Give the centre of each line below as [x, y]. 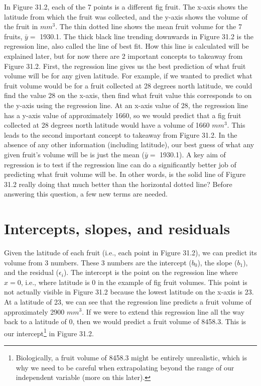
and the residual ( [32, 272]
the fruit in [21, 26]
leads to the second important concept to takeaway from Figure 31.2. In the [121, 134]
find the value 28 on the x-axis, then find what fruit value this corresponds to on [128, 95]
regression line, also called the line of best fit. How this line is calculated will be [126, 46]
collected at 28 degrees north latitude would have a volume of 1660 [107, 125]
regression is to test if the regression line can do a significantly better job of [120, 164]
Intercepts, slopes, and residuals [117, 228]
